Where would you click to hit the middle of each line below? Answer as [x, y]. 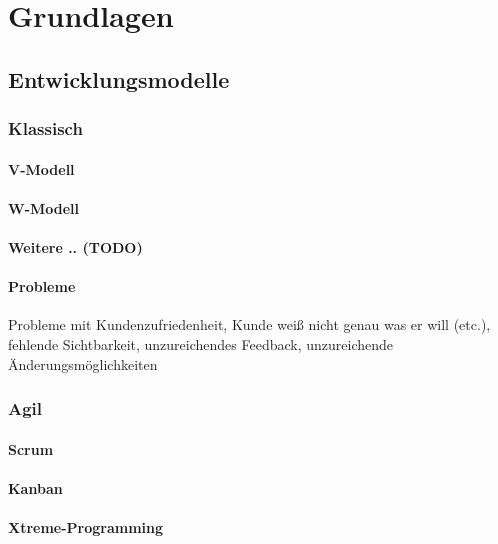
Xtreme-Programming [86, 526]
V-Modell [41, 168]
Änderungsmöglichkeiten [83, 363]
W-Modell [44, 207]
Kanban [35, 487]
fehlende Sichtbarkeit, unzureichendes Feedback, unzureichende [201, 343]
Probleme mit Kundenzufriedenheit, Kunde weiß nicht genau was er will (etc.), [249, 324]
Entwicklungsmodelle [119, 78]
